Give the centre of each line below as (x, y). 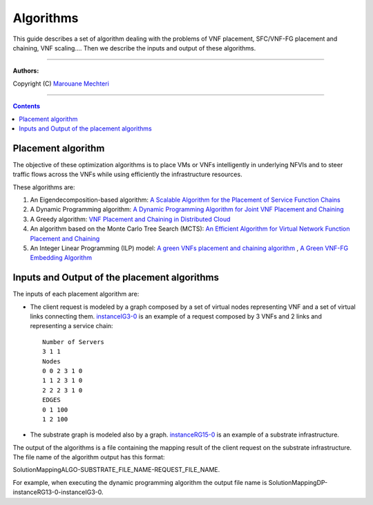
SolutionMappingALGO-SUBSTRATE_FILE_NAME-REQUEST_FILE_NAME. (116, 470)
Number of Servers (74, 342)
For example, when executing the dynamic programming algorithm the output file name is (140, 482)
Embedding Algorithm (61, 258)
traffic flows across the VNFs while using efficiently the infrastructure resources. (127, 174)
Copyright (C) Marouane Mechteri (61, 84)
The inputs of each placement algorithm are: (76, 294)
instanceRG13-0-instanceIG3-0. (58, 492)
